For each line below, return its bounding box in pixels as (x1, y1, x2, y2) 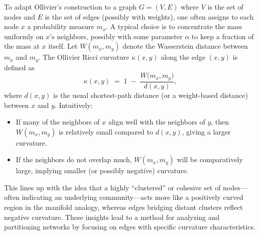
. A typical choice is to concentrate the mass (106, 21, 242, 32)
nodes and (4, 11, 35, 22)
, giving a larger (182, 126, 231, 137)
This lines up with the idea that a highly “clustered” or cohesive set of (4, 182, 221, 192)
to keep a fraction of (191, 31, 254, 41)
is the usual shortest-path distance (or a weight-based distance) (53, 89, 248, 100)
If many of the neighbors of (16, 116, 100, 127)
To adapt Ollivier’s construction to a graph (4, 2, 137, 12)
